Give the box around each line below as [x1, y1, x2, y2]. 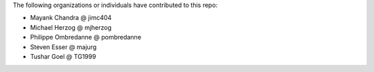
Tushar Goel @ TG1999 [30, 52, 96, 60]
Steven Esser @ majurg [30, 42, 97, 51]
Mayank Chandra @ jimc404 [30, 14, 112, 22]
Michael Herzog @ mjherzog [30, 23, 112, 31]
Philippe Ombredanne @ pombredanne [30, 33, 142, 42]
